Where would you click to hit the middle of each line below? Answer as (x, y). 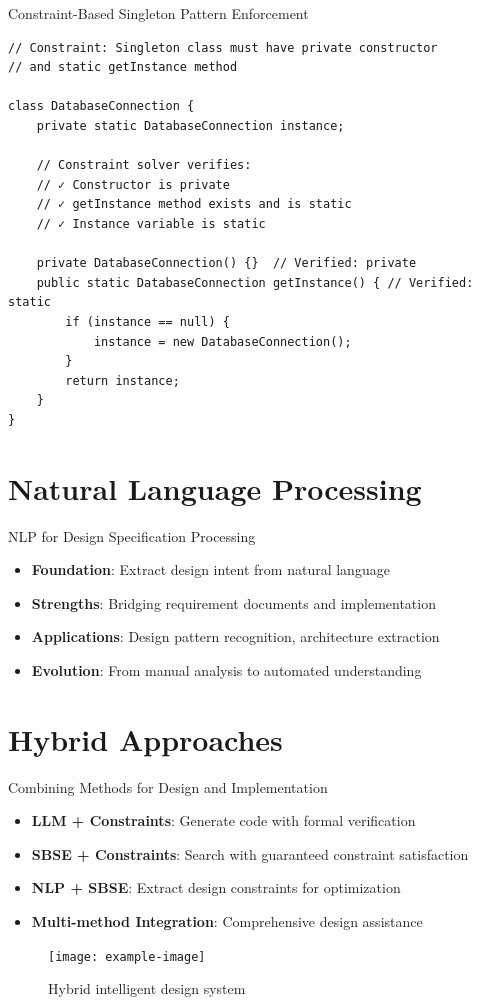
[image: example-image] (127, 956)
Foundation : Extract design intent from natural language (210, 569)
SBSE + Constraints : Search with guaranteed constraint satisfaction (250, 853)
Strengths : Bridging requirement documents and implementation (233, 602)
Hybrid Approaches (145, 738)
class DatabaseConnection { (101, 106)
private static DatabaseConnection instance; (190, 125)
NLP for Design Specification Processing (132, 535)
